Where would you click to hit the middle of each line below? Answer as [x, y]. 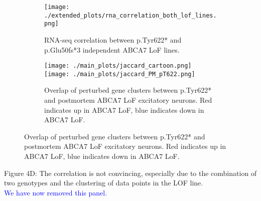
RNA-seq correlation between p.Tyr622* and [113, 39]
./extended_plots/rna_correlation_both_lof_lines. [130, 15]
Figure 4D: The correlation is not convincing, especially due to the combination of [130, 173]
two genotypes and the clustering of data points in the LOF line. [104, 183]
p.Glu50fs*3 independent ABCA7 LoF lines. [112, 49]
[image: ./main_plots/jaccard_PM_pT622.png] [120, 74]
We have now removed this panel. [56, 192]
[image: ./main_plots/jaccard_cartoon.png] [118, 66]
